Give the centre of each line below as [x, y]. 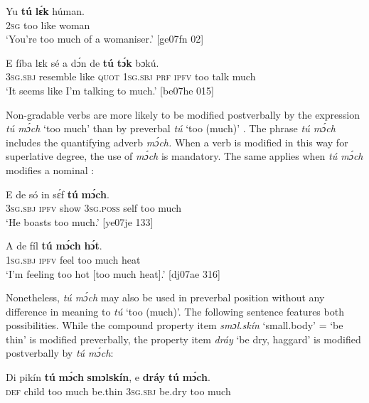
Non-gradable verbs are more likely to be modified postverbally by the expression [183, 114]
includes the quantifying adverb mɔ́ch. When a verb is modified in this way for [177, 142]
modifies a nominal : [50, 170]
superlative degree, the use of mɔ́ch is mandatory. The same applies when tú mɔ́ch [184, 156]
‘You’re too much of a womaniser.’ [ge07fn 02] [105, 39]
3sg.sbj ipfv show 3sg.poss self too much [93, 208]
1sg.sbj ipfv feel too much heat [73, 259]
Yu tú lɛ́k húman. [45, 11]
